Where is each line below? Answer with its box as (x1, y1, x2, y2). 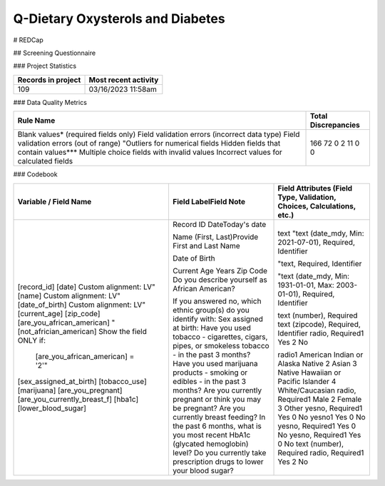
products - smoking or (172, 368, 248, 378)
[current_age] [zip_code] (17, 308, 101, 318)
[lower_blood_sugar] (17, 403, 87, 413)
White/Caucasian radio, (277, 385, 356, 395)
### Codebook (13, 170, 58, 178)
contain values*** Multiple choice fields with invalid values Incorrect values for (17, 147, 283, 157)
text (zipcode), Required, (277, 319, 361, 329)
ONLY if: (17, 335, 46, 345)
